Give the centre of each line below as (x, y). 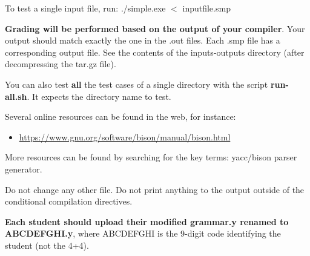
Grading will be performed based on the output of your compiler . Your (155, 28)
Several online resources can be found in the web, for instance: (120, 117)
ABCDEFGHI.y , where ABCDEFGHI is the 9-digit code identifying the (143, 233)
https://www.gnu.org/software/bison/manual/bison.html (125, 136)
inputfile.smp (206, 8)
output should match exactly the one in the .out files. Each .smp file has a (143, 40)
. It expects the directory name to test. (99, 96)
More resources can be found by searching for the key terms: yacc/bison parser (151, 157)
